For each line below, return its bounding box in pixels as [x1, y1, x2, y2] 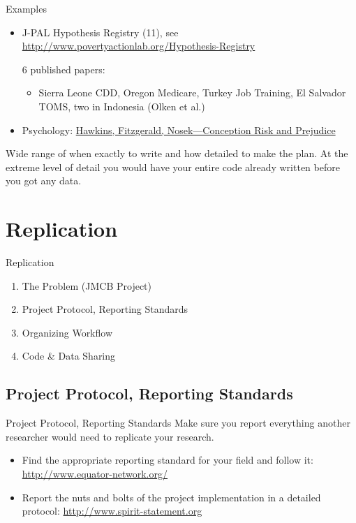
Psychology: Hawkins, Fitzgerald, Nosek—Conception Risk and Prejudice [22, 122, 336, 137]
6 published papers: [22, 61, 105, 76]
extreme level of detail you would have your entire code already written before [6, 159, 340, 174]
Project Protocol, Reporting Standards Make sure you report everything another [6, 415, 350, 430]
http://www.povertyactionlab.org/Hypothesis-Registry [22, 38, 255, 53]
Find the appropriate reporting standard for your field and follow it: [22, 452, 313, 467]
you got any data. [6, 173, 82, 188]
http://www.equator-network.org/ [22, 466, 168, 481]
